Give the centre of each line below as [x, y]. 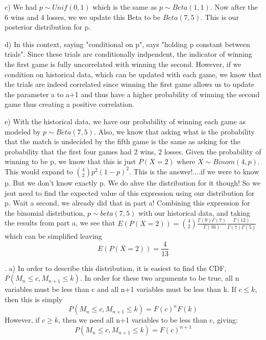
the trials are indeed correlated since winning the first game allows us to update [130, 84]
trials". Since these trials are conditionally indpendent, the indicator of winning [128, 54]
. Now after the [234, 7]
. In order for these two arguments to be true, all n [160, 278]
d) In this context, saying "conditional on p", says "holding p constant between [127, 44]
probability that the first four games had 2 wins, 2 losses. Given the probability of [133, 151]
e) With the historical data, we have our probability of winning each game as [125, 121]
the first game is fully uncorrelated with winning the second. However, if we [123, 64]
